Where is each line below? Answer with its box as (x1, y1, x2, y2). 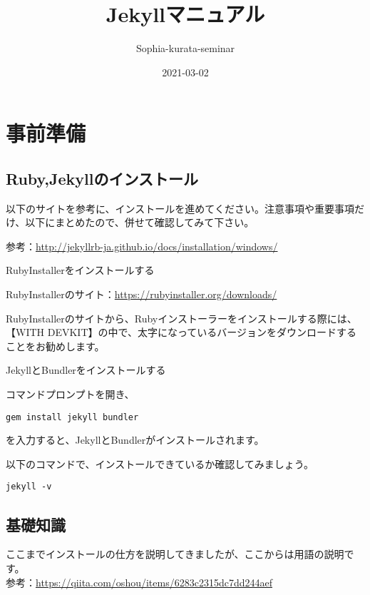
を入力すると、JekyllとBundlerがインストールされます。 (6, 432, 264, 447)
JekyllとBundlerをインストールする (6, 362, 166, 377)
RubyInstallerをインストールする (6, 263, 155, 278)
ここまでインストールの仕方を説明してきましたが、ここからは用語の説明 (6, 546, 344, 561)
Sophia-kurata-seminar (135, 41, 235, 56)
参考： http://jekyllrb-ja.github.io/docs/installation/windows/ (6, 238, 278, 253)
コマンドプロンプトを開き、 (6, 387, 135, 402)
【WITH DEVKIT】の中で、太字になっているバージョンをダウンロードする (6, 325, 356, 340)
